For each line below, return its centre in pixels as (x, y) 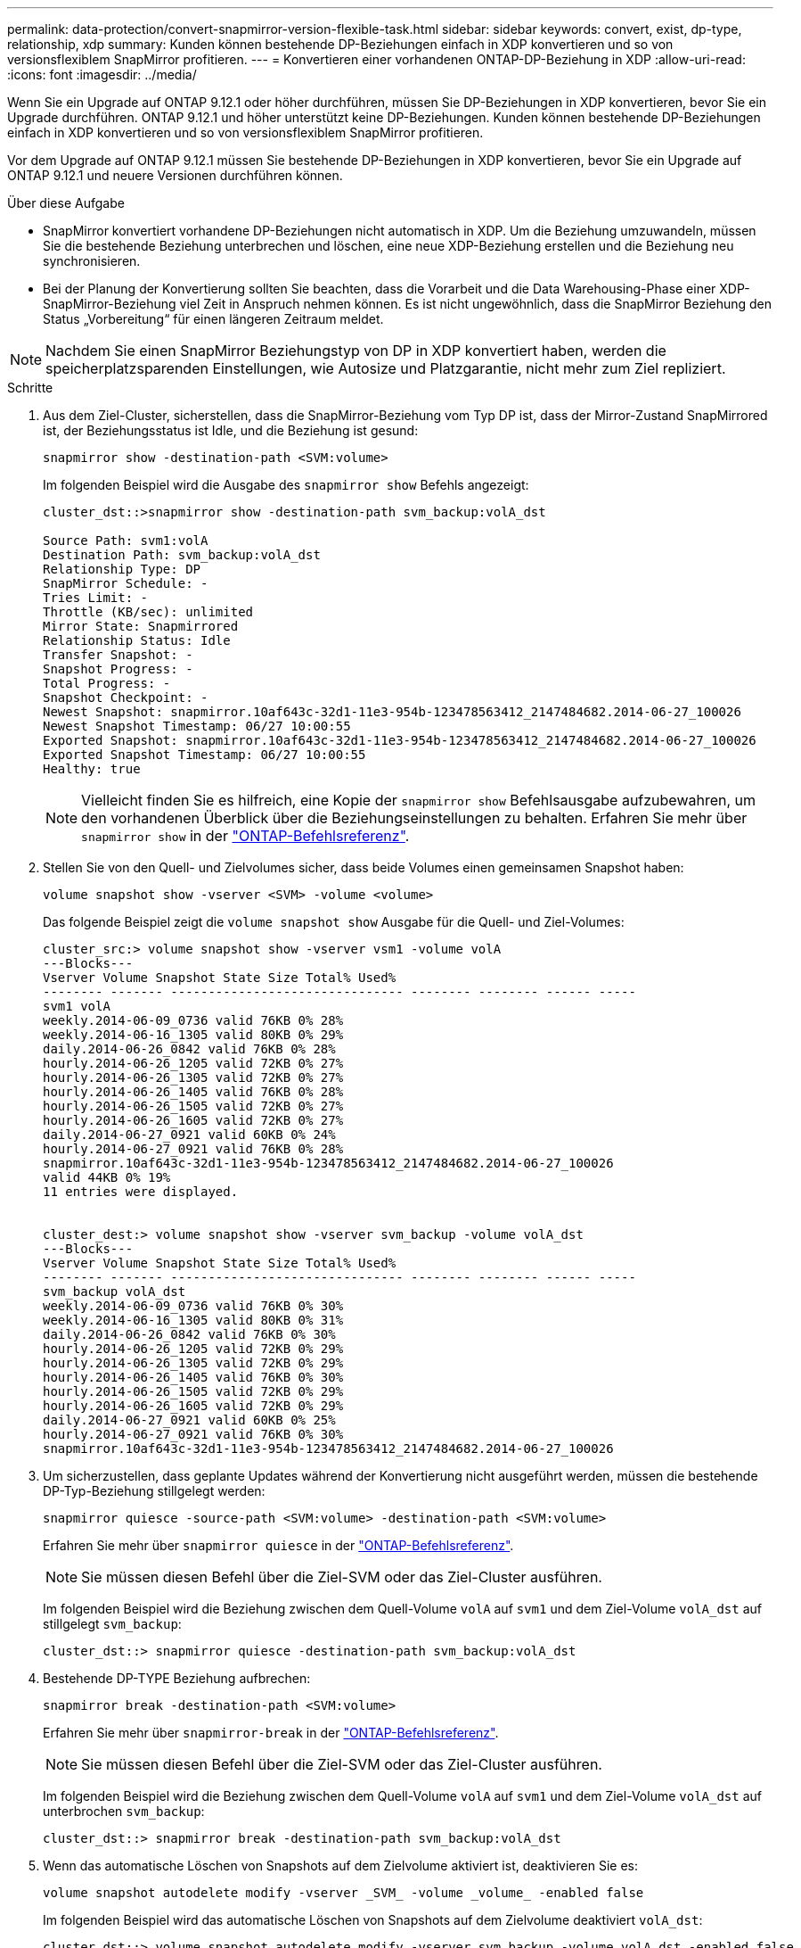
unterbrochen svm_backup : (124, 1811)
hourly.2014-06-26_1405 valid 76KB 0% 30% (193, 1377)
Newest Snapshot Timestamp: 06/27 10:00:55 (197, 726)
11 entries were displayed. (141, 1192)
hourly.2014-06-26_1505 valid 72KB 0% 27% (193, 1106)
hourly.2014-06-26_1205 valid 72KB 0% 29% (193, 1349)
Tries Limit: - (96, 598)
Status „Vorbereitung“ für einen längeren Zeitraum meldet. (213, 319)
